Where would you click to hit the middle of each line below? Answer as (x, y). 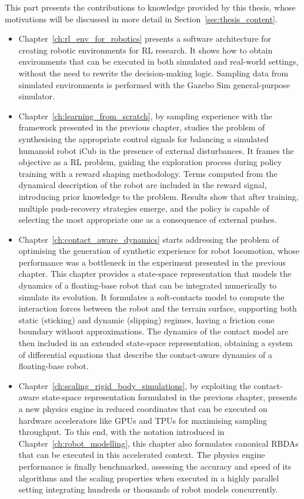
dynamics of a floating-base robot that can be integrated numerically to (148, 285)
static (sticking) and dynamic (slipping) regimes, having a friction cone (146, 319)
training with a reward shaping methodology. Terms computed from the (148, 173)
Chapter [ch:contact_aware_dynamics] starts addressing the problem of (149, 239)
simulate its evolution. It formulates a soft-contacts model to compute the (151, 297)
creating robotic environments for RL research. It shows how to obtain (146, 50)
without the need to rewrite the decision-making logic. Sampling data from (153, 73)
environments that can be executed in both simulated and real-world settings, (158, 61)
